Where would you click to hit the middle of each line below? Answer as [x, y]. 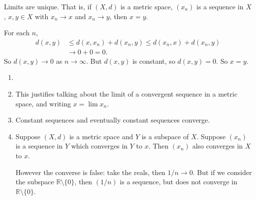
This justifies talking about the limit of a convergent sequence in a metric [127, 94]
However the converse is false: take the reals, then [90, 172]
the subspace [35, 182]
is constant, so [154, 61]
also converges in [218, 146]
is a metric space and [101, 136]
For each [17, 33]
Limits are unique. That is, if [48, 6]
